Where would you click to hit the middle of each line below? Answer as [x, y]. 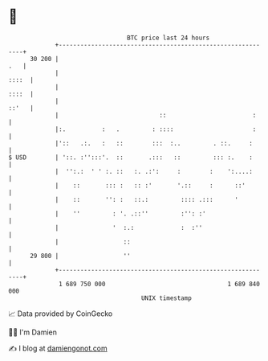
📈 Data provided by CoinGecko [61, 314]
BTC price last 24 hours [169, 38]
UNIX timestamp [166, 298]
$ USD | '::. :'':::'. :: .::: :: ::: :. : [130, 157]
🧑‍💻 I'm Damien [33, 332]
